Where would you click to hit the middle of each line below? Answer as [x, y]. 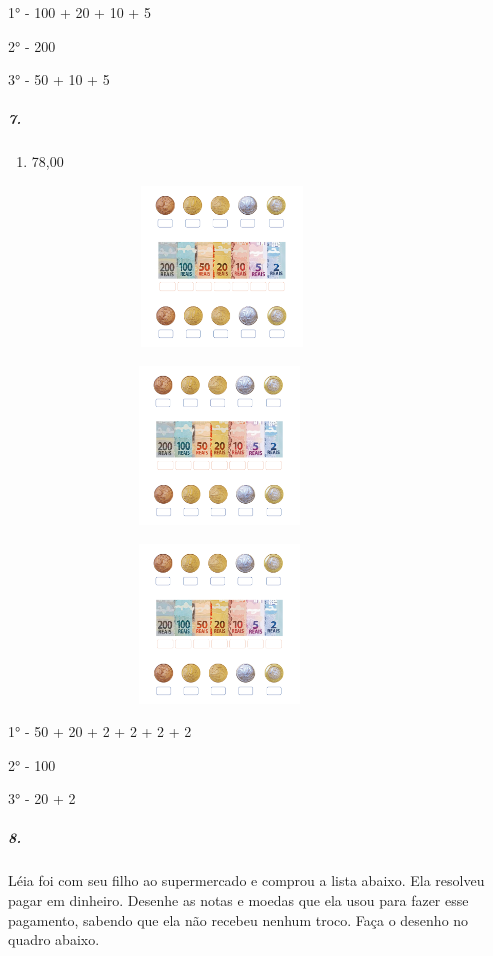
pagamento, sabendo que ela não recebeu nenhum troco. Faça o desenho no [238, 919]
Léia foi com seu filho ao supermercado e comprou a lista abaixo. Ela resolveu [246, 880]
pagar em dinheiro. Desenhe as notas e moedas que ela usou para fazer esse [238, 900]
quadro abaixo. [54, 939]
